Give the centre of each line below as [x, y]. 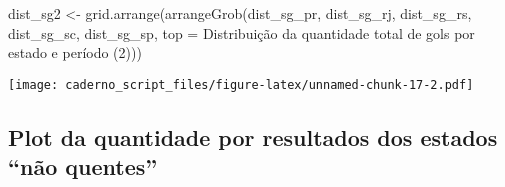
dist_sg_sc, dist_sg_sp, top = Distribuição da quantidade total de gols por [241, 32]
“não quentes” [83, 166]
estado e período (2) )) [75, 52]
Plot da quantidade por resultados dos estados [253, 136]
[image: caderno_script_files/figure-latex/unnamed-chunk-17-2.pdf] [241, 84]
